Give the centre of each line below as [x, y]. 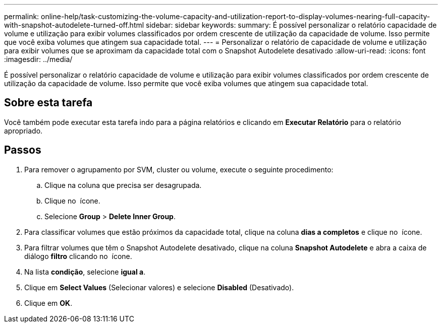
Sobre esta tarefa [48, 103]
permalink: [22, 16]
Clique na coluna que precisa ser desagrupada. [123, 185]
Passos [23, 150]
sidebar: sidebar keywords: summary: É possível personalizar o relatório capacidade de [291, 25]
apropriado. [23, 130]
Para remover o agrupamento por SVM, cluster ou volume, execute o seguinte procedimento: [179, 169]
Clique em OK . [48, 303]
